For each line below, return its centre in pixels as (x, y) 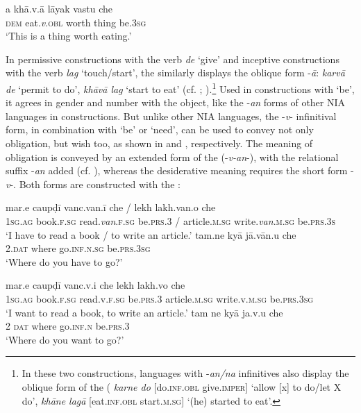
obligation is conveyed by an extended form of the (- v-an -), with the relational (172, 157)
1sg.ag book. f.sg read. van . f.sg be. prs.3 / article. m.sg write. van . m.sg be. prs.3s (171, 220)
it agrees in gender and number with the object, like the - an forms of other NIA (176, 102)
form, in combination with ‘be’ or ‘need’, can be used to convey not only (160, 129)
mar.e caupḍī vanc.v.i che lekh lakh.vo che (95, 285)
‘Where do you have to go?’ (64, 261)
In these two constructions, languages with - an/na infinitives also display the (185, 373)
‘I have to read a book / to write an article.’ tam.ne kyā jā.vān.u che (151, 234)
